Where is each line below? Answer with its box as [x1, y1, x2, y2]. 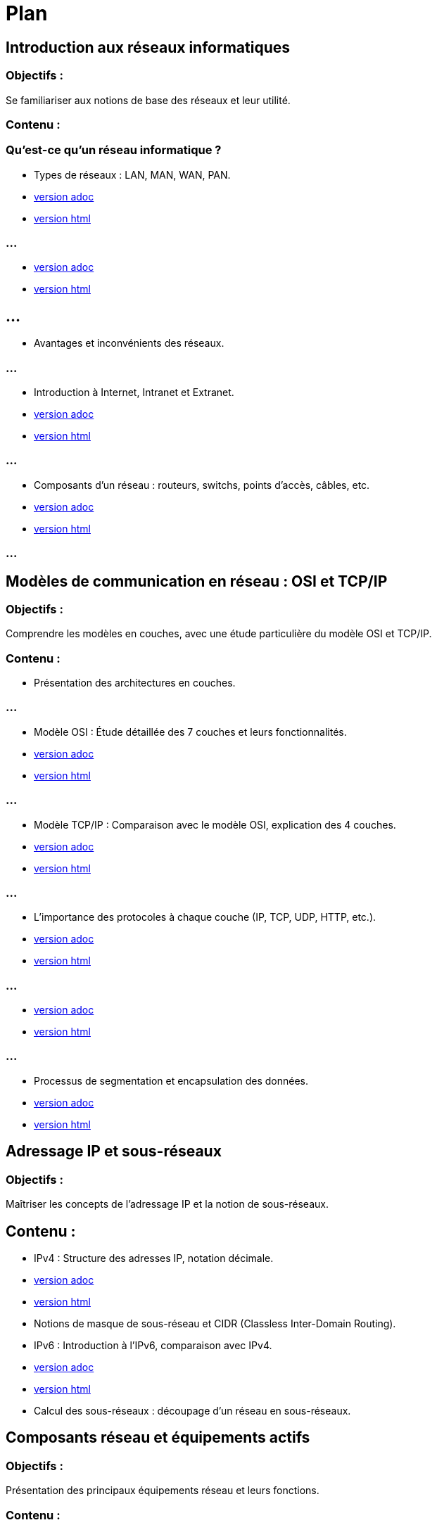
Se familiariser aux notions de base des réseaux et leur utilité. [6, 94, 291, 106]
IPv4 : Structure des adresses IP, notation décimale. [34, 1251, 274, 1264]
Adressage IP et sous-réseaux [6, 1142, 222, 1161]
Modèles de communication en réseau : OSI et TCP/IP [6, 572, 388, 590]
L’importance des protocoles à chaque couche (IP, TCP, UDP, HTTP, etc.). [34, 911, 376, 924]
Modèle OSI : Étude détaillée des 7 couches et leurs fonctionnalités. [34, 725, 347, 738]
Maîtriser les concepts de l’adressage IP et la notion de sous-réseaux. [6, 1198, 329, 1211]
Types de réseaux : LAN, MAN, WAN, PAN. [34, 168, 231, 181]
